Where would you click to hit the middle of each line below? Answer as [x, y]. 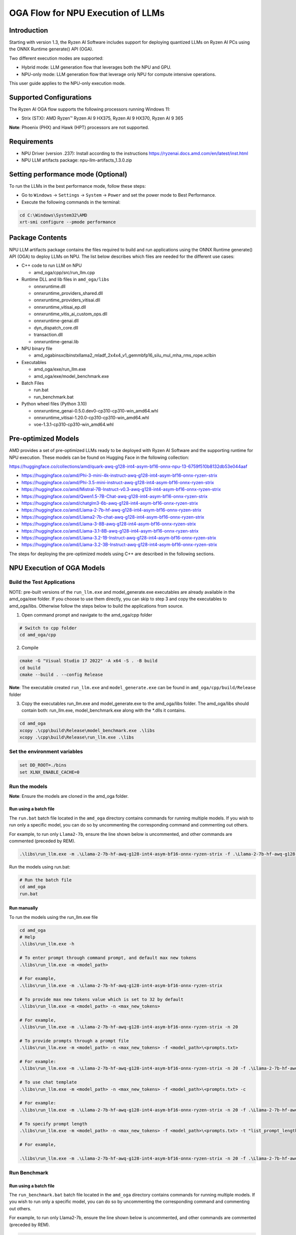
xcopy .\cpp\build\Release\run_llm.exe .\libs [77, 738]
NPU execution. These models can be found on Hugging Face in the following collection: [99, 457]
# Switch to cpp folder [48, 628]
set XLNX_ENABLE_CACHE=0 [50, 772]
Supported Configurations [50, 97]
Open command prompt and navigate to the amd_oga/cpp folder [87, 615]
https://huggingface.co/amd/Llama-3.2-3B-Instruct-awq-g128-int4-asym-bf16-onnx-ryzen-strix [119, 545]
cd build [30, 668]
